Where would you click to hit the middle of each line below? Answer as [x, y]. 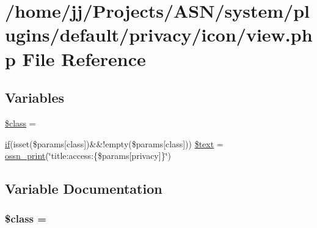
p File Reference [75, 58]
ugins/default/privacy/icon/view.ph [159, 35]
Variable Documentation [84, 189]
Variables [35, 97]
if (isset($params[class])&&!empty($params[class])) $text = [114, 143]
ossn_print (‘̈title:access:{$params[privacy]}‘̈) [88, 156]
